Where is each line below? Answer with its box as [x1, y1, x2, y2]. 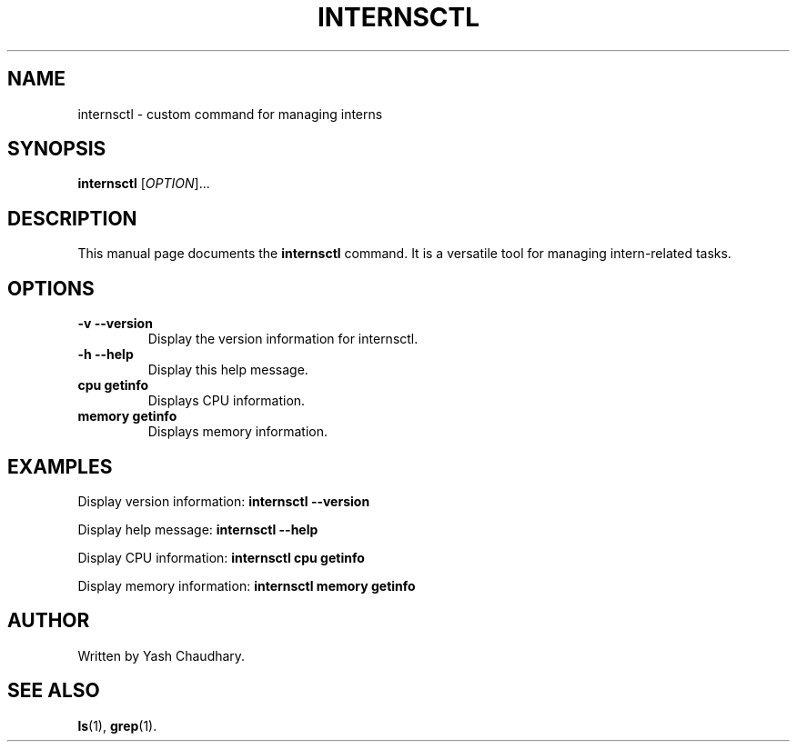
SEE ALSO [7, 679, 100, 703]
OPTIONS [7, 276, 95, 300]
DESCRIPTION [7, 206, 137, 230]
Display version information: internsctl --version [77, 493, 370, 509]
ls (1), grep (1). [77, 717, 157, 734]
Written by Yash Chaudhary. [77, 647, 246, 664]
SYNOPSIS [7, 137, 106, 161]
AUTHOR [7, 609, 90, 633]
